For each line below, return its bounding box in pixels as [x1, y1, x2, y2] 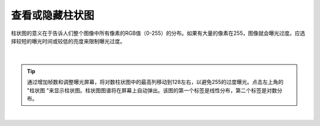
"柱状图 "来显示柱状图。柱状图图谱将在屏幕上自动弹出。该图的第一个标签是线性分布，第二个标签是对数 [27, 86, 277, 94]
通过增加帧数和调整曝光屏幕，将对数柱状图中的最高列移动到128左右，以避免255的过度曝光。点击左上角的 [27, 79, 284, 86]
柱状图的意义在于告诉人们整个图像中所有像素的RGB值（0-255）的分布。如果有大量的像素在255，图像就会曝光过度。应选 [11, 30, 305, 37]
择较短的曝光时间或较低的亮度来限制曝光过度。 [11, 37, 126, 44]
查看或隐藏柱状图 [11, 9, 95, 22]
